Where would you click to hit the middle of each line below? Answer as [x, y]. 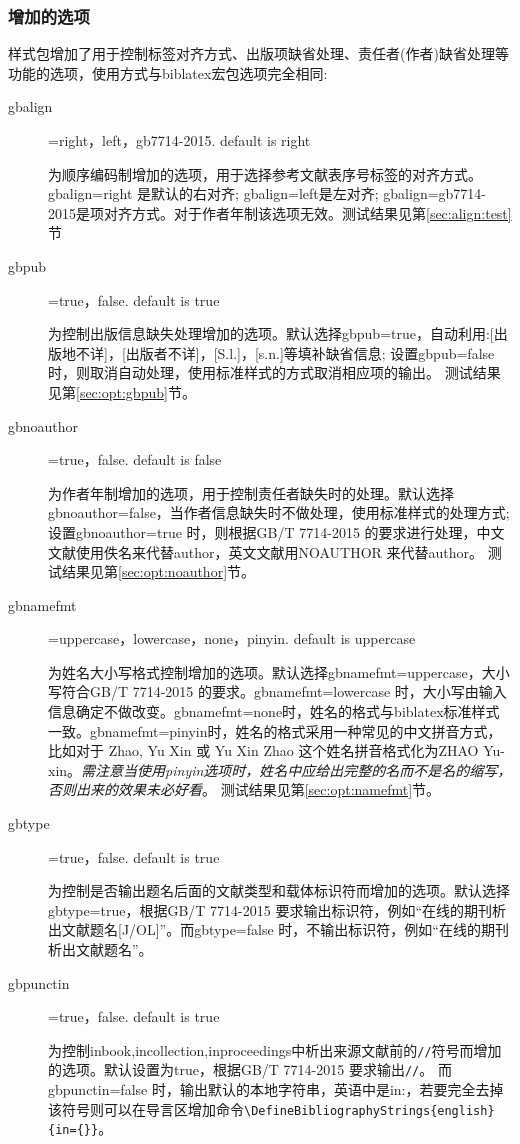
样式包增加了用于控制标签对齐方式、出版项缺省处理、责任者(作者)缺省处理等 [258, 53]
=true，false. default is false [135, 459]
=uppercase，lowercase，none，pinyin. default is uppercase [232, 638]
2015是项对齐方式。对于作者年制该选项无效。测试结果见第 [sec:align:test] [280, 212]
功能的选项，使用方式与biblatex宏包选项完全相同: [168, 72]
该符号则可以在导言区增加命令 [146, 1108]
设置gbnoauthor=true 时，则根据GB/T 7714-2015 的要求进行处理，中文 [276, 531]
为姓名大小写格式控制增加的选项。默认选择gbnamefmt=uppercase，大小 [279, 671]
